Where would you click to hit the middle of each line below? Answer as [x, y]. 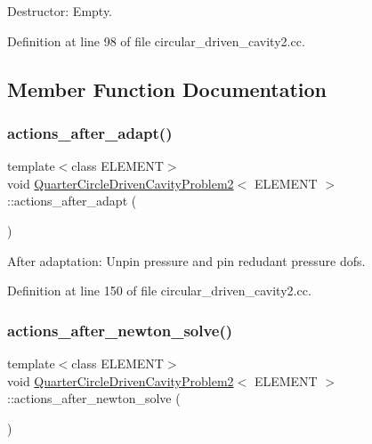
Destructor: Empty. [60, 11]
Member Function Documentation [167, 89]
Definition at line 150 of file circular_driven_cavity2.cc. [159, 291]
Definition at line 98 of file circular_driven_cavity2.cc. [156, 40]
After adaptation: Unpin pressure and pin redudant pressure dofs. [186, 260]
